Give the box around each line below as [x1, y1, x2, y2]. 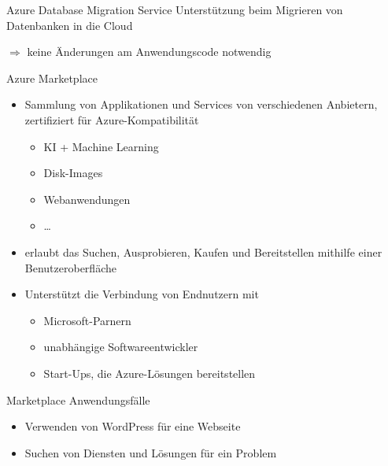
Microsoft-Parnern [43, 312, 131, 328]
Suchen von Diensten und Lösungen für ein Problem [24, 444, 277, 460]
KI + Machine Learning [43, 138, 159, 154]
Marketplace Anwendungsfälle [6, 391, 150, 408]
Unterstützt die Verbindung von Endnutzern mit [24, 286, 259, 302]
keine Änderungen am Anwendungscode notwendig [27, 43, 272, 60]
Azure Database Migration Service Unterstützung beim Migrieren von [6, 2, 343, 17]
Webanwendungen [43, 190, 131, 207]
